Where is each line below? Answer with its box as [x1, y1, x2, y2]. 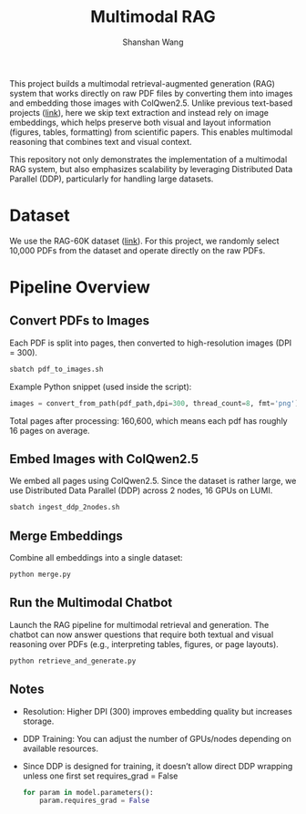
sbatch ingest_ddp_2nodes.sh [9, 503, 120, 512]
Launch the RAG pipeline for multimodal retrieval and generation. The [9, 619, 270, 630]
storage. [22, 716, 55, 726]
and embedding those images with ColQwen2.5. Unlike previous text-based [9, 98, 293, 108]
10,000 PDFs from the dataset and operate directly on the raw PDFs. [9, 244, 266, 256]
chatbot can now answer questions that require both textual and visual [9, 629, 274, 640]
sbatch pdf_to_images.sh [9, 365, 104, 374]
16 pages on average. [9, 425, 90, 436]
